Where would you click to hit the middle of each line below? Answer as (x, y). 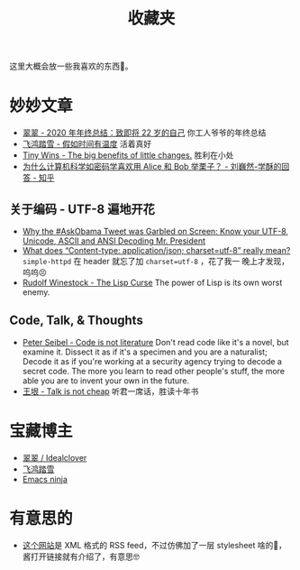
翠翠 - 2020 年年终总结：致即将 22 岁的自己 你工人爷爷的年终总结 (144, 133)
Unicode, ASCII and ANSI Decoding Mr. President (114, 241)
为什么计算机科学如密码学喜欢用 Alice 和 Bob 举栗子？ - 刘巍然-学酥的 (152, 167)
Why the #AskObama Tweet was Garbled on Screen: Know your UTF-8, (155, 231)
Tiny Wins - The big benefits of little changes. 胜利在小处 (128, 155)
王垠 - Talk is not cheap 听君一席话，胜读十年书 (110, 391)
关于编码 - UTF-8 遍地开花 (82, 209)
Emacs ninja (45, 479)
